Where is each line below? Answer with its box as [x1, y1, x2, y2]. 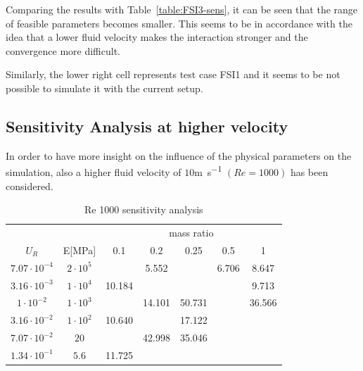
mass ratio [169, 225, 214, 240]
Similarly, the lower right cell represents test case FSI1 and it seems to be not [6, 67, 340, 82]
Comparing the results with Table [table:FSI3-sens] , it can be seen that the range [6, 2, 358, 16]
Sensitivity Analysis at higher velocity [6, 115, 288, 137]
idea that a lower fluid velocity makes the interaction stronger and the [6, 30, 308, 44]
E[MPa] [63, 242, 96, 257]
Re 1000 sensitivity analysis [84, 202, 203, 217]
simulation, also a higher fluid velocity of [6, 165, 181, 180]
